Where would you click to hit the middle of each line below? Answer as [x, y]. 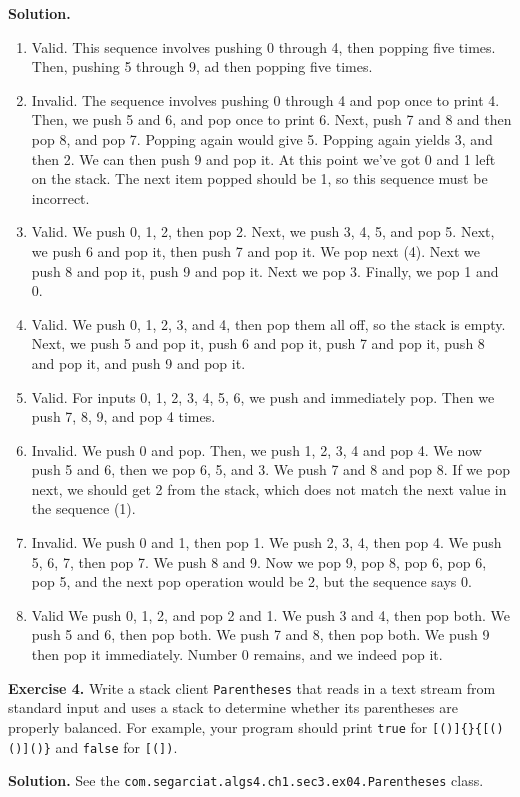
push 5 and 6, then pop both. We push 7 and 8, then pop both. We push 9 [260, 634]
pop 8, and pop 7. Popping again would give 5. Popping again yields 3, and [262, 138]
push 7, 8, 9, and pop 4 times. [123, 416]
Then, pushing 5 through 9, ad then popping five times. [202, 66]
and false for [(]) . [116, 746]
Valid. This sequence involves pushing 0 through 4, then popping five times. [263, 46]
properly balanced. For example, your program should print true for [218, 726]
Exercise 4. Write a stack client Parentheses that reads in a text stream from [252, 687]
